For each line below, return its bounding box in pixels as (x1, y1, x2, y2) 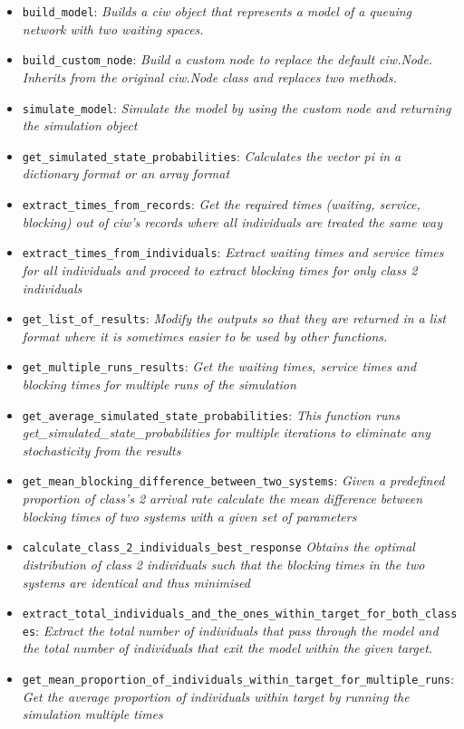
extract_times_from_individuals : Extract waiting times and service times (22, 243, 444, 262)
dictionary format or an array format (22, 164, 230, 183)
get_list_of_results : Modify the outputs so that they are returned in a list (22, 309, 447, 328)
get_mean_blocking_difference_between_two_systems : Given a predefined (22, 471, 445, 490)
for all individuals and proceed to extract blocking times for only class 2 (22, 260, 418, 279)
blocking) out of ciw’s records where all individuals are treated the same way (22, 212, 443, 231)
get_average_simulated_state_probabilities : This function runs (22, 405, 401, 424)
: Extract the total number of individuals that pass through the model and (35, 620, 439, 639)
